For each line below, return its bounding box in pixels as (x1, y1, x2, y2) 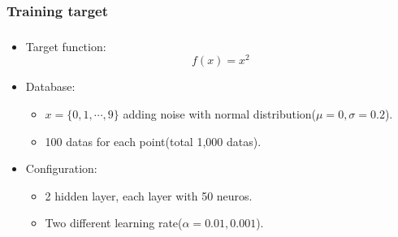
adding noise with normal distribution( (123, 106, 317, 123)
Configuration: (25, 160, 97, 177)
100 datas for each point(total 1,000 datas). (45, 132, 262, 149)
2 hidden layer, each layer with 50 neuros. (45, 187, 253, 204)
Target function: (25, 37, 106, 54)
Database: (25, 78, 76, 95)
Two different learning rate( (45, 214, 183, 231)
